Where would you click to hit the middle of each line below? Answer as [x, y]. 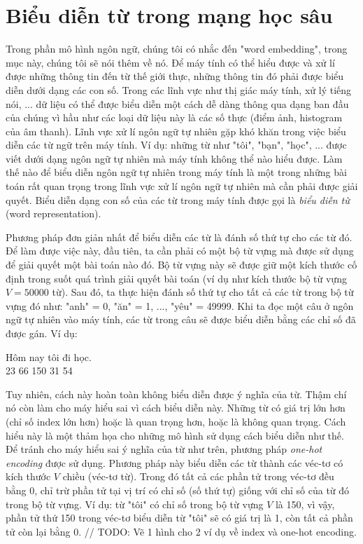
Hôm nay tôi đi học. [49, 356]
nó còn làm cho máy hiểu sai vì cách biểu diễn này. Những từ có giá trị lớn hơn [176, 408]
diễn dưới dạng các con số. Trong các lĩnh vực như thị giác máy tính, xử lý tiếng [179, 89]
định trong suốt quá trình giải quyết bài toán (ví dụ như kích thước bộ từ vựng [176, 278]
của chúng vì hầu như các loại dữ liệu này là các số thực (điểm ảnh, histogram [174, 117]
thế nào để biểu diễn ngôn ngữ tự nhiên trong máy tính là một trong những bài [176, 172]
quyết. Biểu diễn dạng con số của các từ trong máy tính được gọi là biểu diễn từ [178, 199]
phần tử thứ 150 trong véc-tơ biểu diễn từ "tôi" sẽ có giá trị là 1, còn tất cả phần [179, 518]
